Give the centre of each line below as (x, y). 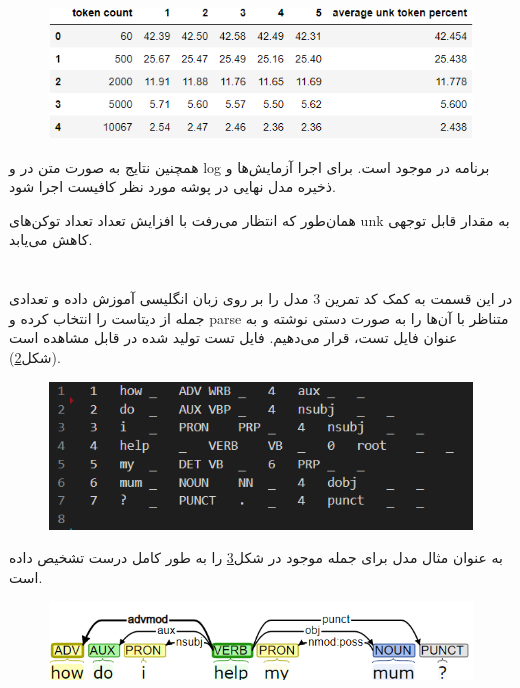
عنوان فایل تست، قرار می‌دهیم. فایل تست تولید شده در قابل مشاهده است (233, 337)
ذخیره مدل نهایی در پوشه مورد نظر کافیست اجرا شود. (172, 186)
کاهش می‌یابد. (51, 239)
